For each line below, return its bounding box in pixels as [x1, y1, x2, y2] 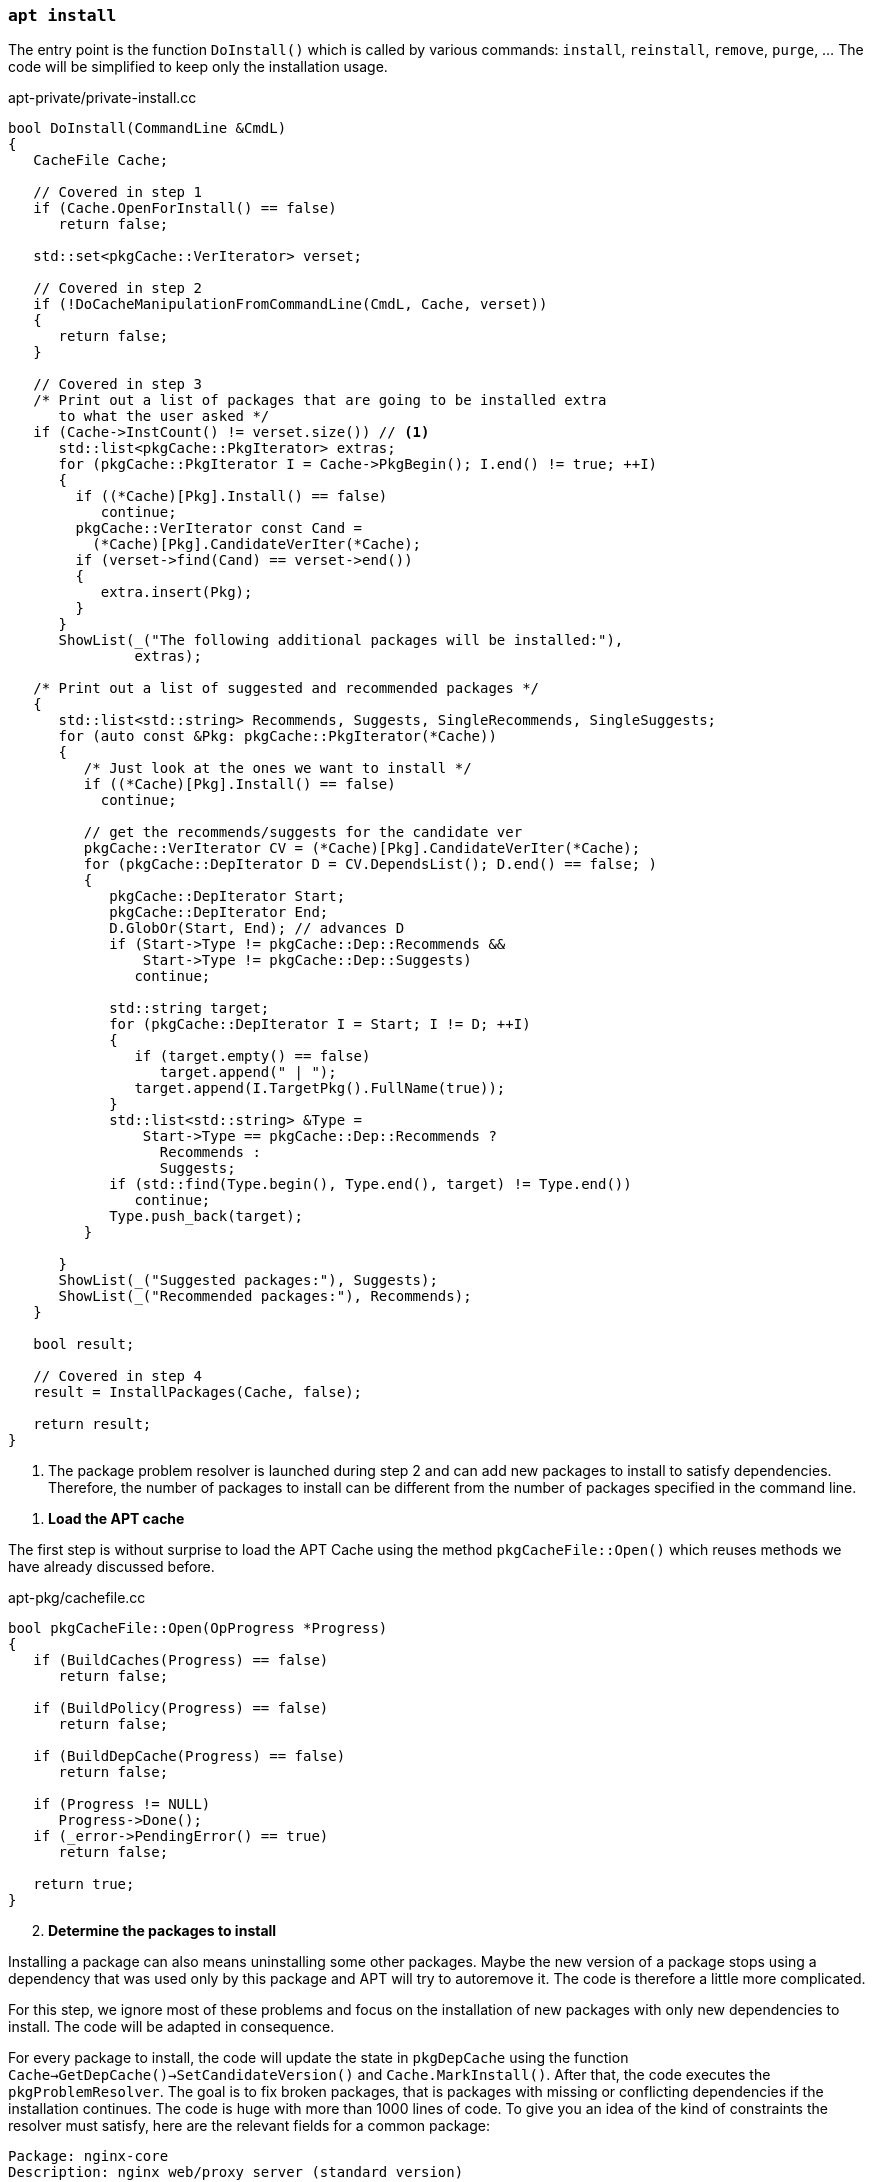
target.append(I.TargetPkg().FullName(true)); [134, 1080, 506, 1097]
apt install [8, 6, 117, 25]
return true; [33, 1876, 135, 1893]
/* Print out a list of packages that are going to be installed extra [33, 392, 607, 409]
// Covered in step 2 [33, 280, 202, 297]
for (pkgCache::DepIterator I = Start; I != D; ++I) [109, 1016, 531, 1033]
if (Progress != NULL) [33, 1796, 211, 1813]
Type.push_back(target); [109, 1208, 304, 1225]
